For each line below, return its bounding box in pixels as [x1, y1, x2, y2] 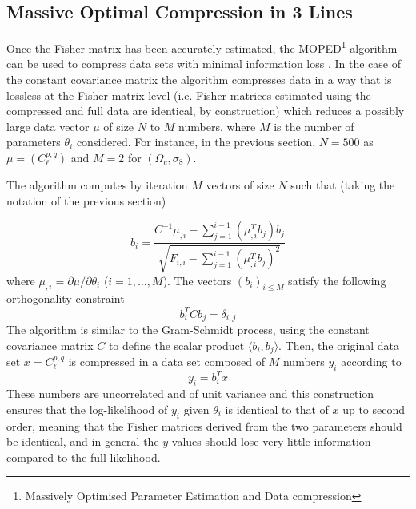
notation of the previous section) [6, 192, 166, 209]
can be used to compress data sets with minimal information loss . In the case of [6, 55, 401, 72]
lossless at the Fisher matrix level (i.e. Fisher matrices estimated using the [6, 86, 371, 103]
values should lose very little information [171, 433, 371, 450]
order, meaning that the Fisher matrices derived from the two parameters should [6, 417, 402, 434]
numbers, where [178, 117, 256, 134]
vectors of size [206, 177, 274, 193]
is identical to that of [225, 400, 329, 417]
